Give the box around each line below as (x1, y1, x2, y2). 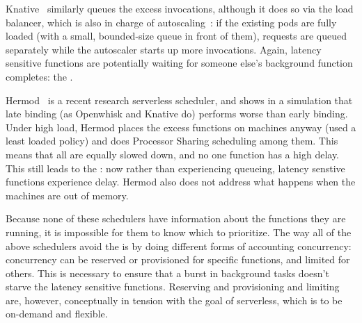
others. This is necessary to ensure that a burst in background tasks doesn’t (6, 265, 329, 280)
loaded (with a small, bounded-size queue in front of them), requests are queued (6, 28, 347, 43)
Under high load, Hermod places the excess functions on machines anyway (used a (6, 119, 356, 134)
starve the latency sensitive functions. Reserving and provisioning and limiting (6, 279, 340, 294)
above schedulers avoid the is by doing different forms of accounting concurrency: (6, 238, 352, 253)
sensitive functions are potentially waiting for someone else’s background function (6, 56, 353, 70)
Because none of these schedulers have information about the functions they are (6, 211, 346, 226)
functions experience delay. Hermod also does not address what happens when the (6, 174, 356, 189)
